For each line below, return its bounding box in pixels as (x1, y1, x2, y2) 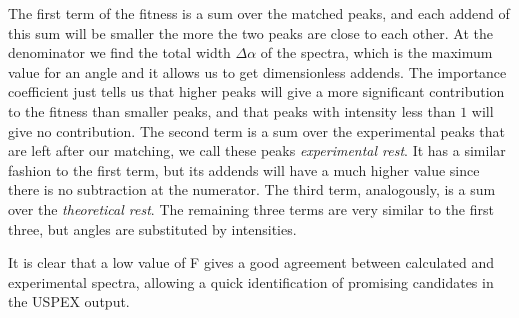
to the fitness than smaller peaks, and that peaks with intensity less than (8, 100, 456, 121)
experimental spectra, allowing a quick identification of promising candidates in (8, 271, 494, 292)
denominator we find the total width (8, 42, 231, 63)
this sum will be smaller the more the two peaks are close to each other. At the (8, 22, 494, 43)
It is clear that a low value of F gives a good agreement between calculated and (8, 252, 495, 273)
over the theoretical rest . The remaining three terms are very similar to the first (8, 198, 494, 219)
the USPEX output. (8, 291, 130, 312)
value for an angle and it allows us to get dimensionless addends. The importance (8, 61, 507, 82)
